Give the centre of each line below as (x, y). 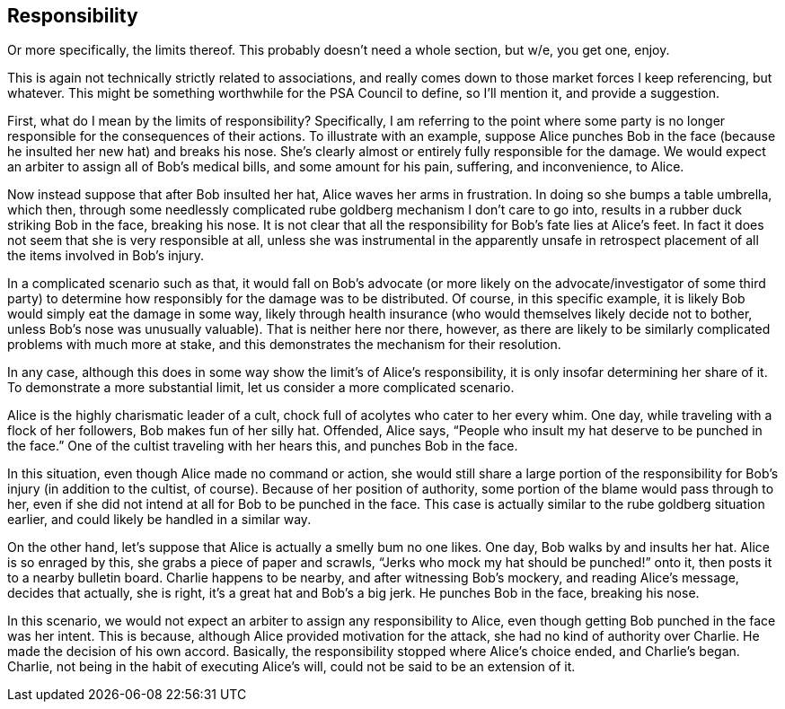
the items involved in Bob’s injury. (106, 256)
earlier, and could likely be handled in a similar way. (159, 520)
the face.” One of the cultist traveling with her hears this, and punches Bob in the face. (263, 446)
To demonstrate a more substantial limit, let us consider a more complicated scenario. (261, 388)
